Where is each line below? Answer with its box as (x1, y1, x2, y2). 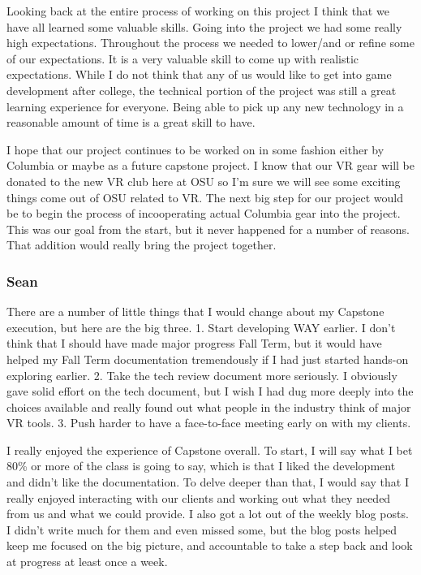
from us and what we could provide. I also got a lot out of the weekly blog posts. (6, 505, 409, 522)
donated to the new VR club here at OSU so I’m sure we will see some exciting (6, 172, 401, 189)
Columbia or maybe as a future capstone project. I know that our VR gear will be (6, 157, 415, 174)
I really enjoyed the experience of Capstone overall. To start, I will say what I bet (6, 441, 413, 458)
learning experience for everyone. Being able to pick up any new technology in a (6, 97, 404, 115)
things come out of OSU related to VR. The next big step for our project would (6, 188, 403, 205)
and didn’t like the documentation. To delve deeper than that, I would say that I (6, 473, 409, 491)
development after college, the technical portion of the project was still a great (6, 81, 397, 98)
